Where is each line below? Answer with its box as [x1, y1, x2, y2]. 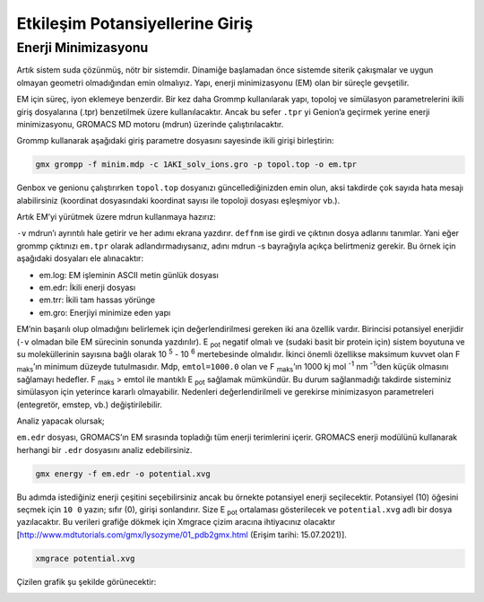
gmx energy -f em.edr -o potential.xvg [35, 468, 211, 479]
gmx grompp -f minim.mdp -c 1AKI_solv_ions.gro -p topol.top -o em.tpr [35, 160, 358, 170]
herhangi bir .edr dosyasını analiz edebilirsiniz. [16, 444, 193, 455]
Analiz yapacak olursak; [16, 415, 105, 426]
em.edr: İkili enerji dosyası [39, 283, 136, 293]
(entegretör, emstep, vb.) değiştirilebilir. [16, 399, 163, 410]
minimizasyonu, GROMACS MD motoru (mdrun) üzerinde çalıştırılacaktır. [16, 118, 284, 129]
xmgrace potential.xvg [35, 553, 135, 563]
